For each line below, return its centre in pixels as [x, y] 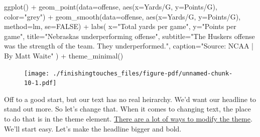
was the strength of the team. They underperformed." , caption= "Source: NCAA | [129, 46]
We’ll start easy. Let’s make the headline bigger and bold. [93, 128]
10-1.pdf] [40, 83]
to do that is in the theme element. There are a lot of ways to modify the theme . [128, 119]
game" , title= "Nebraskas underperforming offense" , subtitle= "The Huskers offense [129, 36]
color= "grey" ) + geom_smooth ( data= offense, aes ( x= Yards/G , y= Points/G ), [122, 16]
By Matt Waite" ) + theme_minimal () [64, 55]
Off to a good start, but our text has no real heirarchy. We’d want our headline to [130, 99]
